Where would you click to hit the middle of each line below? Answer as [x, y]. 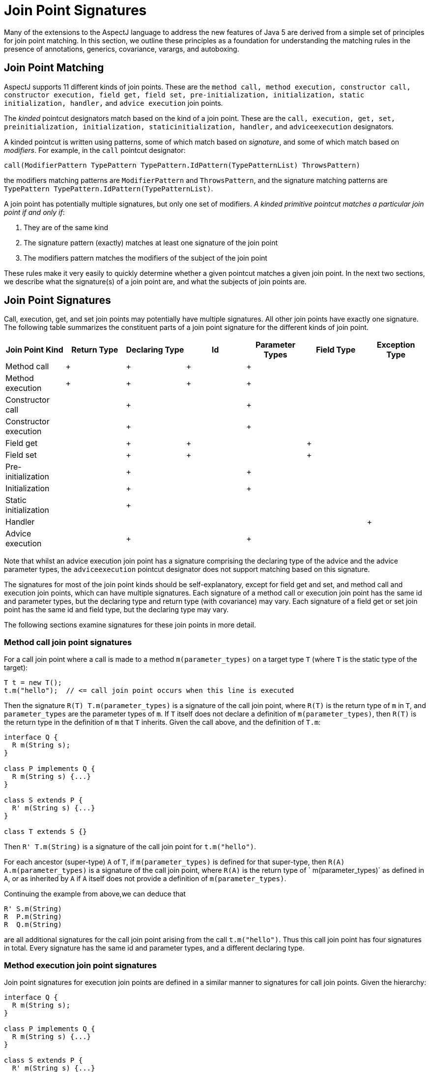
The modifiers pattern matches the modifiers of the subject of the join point [145, 258]
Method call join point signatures [68, 642]
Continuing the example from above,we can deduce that [95, 894]
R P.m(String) [33, 917]
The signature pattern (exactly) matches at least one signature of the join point [151, 242]
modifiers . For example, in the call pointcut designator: [95, 150]
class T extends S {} [45, 832]
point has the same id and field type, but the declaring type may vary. [116, 610]
